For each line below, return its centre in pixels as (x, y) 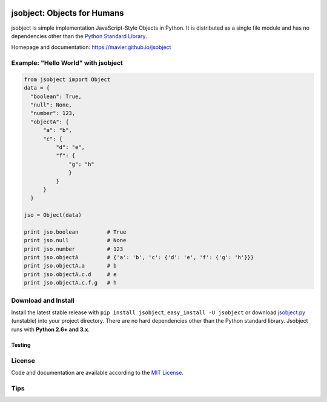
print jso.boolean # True (75, 232)
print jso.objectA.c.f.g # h (71, 283)
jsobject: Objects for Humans (68, 13)
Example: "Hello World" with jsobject (67, 63)
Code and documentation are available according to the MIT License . (97, 372)
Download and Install (43, 300)
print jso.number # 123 (74, 249)
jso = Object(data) (53, 215)
